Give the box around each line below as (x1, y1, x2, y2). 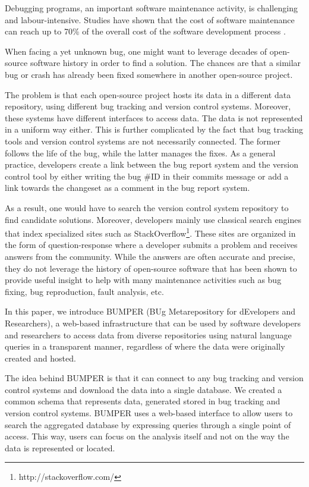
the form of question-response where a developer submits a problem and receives (5, 238, 298, 251)
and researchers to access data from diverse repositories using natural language (5, 328, 292, 341)
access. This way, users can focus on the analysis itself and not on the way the (5, 430, 289, 442)
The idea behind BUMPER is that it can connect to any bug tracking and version (5, 372, 304, 384)
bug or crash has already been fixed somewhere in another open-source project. (5, 68, 293, 80)
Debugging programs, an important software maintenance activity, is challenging (5, 2, 298, 14)
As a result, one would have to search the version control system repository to (5, 201, 289, 213)
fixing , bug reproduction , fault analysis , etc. (5, 285, 164, 297)
